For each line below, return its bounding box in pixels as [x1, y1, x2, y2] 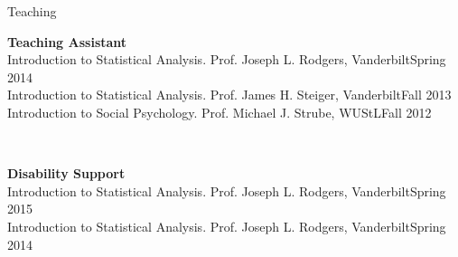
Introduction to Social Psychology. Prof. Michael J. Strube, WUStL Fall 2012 [7, 102, 432, 121]
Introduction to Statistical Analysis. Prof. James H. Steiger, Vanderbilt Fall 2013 [7, 85, 452, 104]
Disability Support [7, 164, 126, 183]
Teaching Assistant [7, 32, 127, 51]
